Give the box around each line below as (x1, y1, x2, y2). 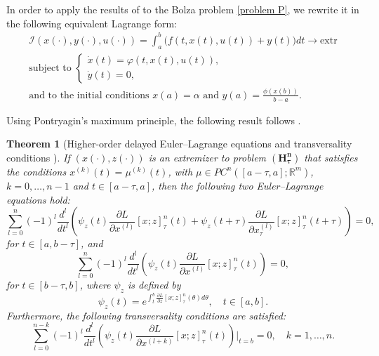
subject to (29, 62, 72, 73)
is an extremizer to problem (148, 150, 267, 164)
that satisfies (304, 150, 358, 164)
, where (79, 277, 111, 291)
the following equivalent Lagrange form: (6, 15, 177, 30)
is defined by (128, 277, 181, 291)
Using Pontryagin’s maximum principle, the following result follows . (6, 112, 301, 127)
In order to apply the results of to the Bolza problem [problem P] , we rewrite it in (6, 2, 359, 16)
